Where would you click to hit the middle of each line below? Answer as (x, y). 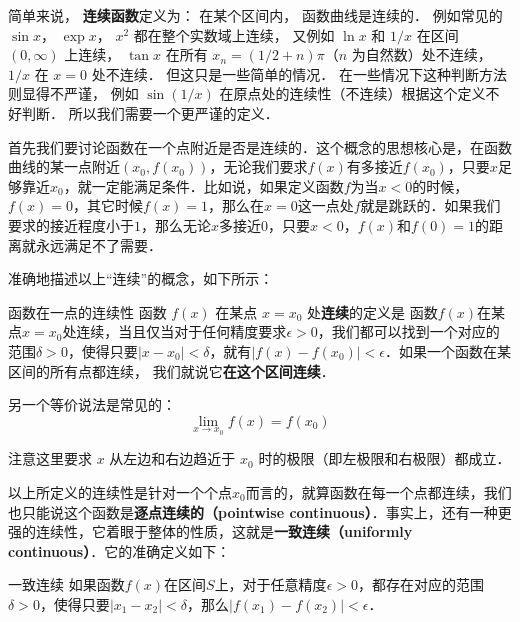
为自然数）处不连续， (421, 54)
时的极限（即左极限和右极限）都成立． (384, 458)
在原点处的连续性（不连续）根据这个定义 (352, 93)
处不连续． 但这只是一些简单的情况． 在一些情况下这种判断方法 (299, 73)
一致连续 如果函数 (66, 584)
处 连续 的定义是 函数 (372, 311)
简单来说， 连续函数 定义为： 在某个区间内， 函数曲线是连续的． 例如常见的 (255, 15)
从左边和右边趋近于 (172, 458)
